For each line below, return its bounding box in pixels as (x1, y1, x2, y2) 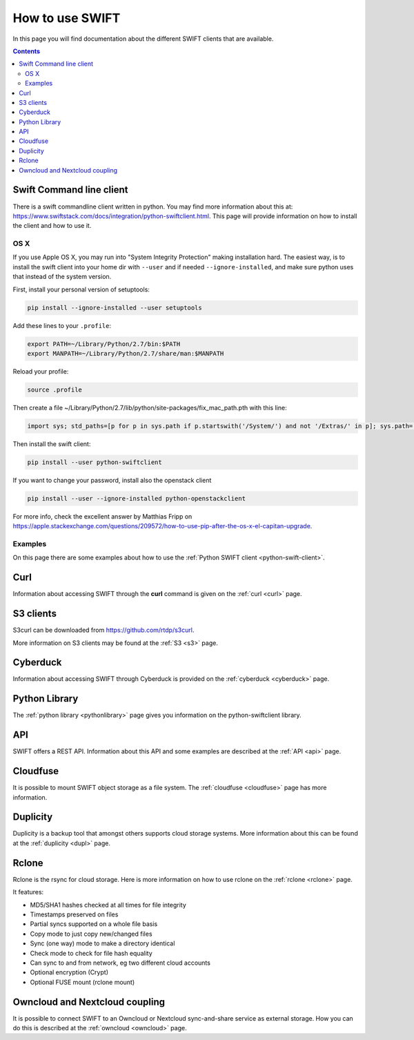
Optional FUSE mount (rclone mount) (30, 978, 135, 986)
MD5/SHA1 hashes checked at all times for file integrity (30, 901, 186, 909)
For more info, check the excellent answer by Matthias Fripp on (12, 512, 193, 521)
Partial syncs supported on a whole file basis (30, 920, 158, 928)
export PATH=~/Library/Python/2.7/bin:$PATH (27, 340, 181, 348)
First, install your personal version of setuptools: (12, 285, 150, 293)
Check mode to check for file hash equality (30, 949, 153, 957)
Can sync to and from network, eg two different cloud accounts (30, 959, 210, 967)
